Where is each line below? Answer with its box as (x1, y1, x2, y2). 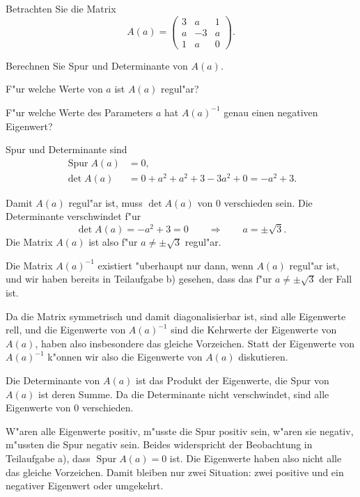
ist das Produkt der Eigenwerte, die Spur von (136, 372, 329, 387)
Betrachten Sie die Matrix (6, 1, 116, 15)
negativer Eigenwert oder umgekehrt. (6, 478, 164, 493)
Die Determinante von (6, 372, 100, 387)
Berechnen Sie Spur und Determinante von (6, 58, 188, 72)
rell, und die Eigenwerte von (6, 322, 126, 337)
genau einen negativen (224, 104, 318, 119)
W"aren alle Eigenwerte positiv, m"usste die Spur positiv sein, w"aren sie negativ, (6, 423, 354, 438)
